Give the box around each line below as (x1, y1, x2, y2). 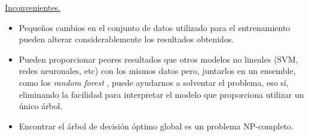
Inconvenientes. (5, 1, 61, 13)
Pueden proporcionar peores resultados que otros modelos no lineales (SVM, (19, 52, 298, 65)
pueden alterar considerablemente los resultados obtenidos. (19, 33, 234, 45)
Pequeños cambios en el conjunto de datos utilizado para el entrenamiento (19, 21, 290, 33)
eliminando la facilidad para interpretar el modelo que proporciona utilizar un (19, 88, 304, 100)
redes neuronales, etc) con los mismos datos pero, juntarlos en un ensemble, (19, 64, 296, 77)
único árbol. (19, 100, 63, 112)
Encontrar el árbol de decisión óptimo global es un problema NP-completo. (19, 119, 294, 132)
